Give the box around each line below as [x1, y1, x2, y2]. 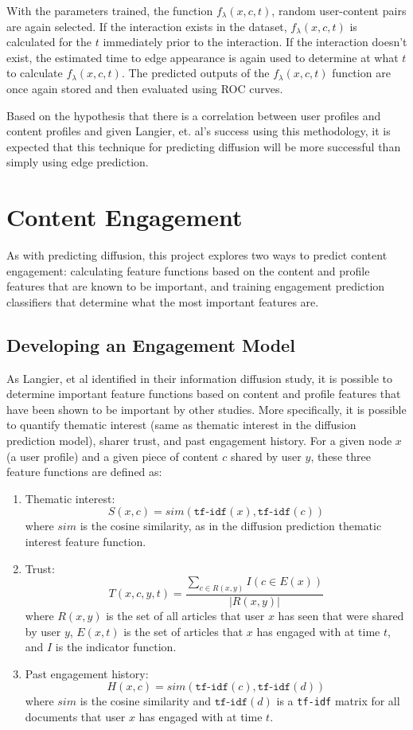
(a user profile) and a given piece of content [6, 447, 219, 464]
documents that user [25, 709, 126, 725]
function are [332, 64, 391, 81]
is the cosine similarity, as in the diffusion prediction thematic [80, 517, 382, 534]
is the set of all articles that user [106, 607, 265, 624]
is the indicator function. [55, 638, 177, 655]
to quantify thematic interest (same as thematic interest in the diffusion [6, 416, 357, 433]
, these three [310, 447, 371, 464]
